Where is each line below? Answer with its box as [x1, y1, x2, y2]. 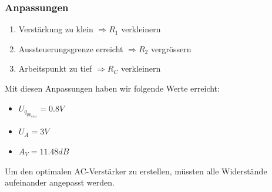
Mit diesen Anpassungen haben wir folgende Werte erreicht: [5, 82, 220, 94]
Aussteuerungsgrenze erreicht [18, 42, 123, 55]
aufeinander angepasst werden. [5, 176, 115, 188]
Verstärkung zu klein [18, 23, 93, 35]
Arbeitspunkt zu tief [18, 62, 92, 75]
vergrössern [150, 42, 192, 55]
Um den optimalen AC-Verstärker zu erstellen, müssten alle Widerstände [5, 164, 267, 177]
